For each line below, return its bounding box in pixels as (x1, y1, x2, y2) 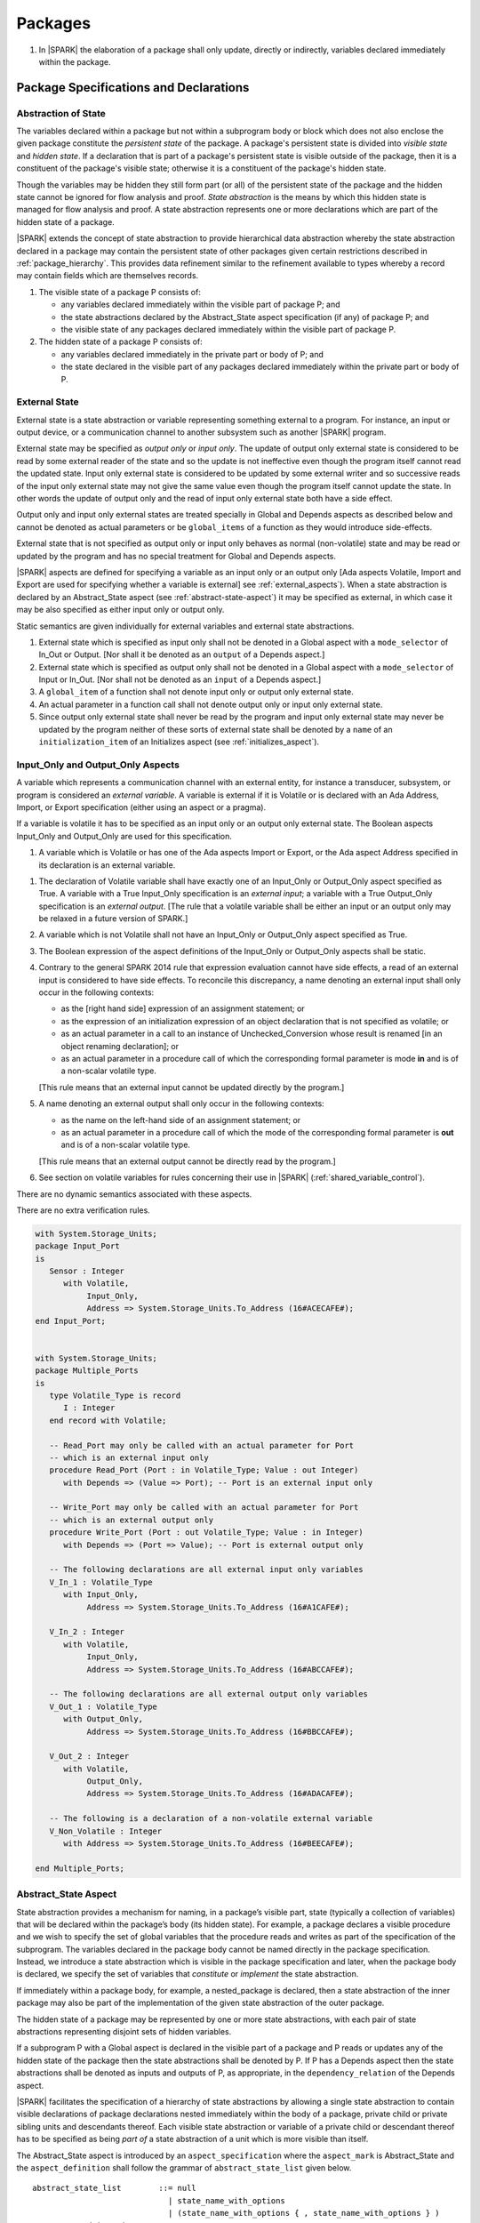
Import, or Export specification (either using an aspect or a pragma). (16, 801, 267, 813)
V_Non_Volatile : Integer (49, 1826, 163, 1836)
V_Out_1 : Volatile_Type (49, 1701, 157, 1712)
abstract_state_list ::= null (32, 2183, 197, 2194)
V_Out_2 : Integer (49, 1752, 130, 1762)
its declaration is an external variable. (38, 859, 176, 871)
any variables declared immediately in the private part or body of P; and (60, 349, 324, 359)
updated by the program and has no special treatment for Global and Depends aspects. (16, 550, 337, 561)
